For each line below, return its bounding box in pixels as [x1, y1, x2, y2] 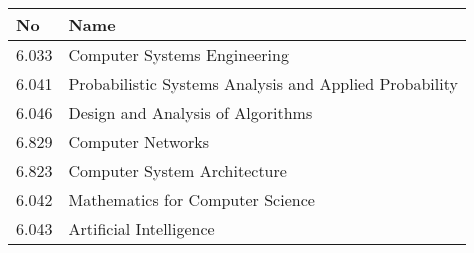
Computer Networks [68, 130, 210, 153]
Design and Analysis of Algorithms [68, 101, 313, 124]
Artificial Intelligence [68, 217, 215, 240]
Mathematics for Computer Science [68, 188, 315, 211]
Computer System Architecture [68, 159, 287, 182]
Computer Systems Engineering [68, 43, 289, 66]
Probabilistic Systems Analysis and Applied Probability [68, 72, 458, 95]
